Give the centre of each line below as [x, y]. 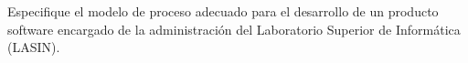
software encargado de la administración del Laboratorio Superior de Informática [234, 29]
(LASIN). [34, 47]
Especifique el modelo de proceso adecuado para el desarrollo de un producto [223, 11]
